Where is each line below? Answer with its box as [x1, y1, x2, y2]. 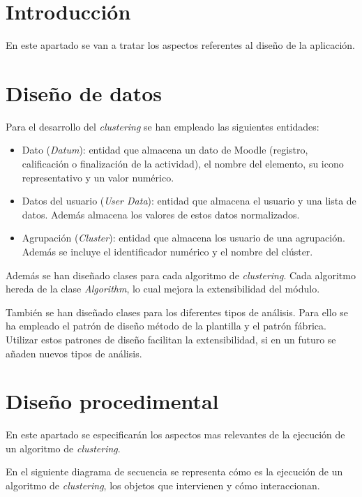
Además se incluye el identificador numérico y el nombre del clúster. [22, 244, 313, 258]
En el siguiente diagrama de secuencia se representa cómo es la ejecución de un [6, 464, 343, 479]
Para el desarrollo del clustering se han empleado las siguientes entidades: [6, 119, 319, 133]
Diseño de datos [6, 78, 163, 107]
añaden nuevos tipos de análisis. [6, 346, 142, 360]
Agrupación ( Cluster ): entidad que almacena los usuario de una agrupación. [22, 230, 345, 245]
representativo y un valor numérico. [22, 170, 174, 184]
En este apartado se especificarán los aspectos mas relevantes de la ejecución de [6, 427, 345, 442]
